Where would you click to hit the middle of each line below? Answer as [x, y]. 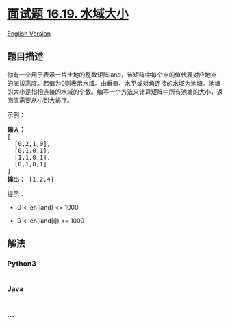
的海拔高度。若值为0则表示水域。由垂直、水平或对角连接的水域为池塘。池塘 [114, 83]
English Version [29, 33]
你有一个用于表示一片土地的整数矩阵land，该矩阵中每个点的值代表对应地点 [112, 74]
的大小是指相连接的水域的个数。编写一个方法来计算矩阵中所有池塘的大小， [112, 91]
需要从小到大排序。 [46, 100]
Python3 [22, 264]
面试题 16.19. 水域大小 [68, 14]
